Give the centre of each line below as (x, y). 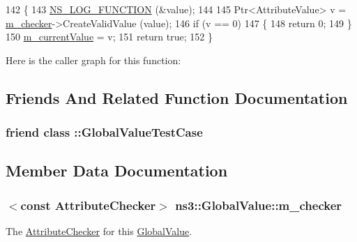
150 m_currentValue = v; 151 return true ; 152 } (109, 37)
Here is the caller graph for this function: (93, 60)
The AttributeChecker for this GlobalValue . (99, 231)
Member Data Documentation (117, 171)
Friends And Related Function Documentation (177, 97)
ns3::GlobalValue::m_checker (259, 205)
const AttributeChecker (88, 205)
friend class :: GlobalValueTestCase (104, 132)
